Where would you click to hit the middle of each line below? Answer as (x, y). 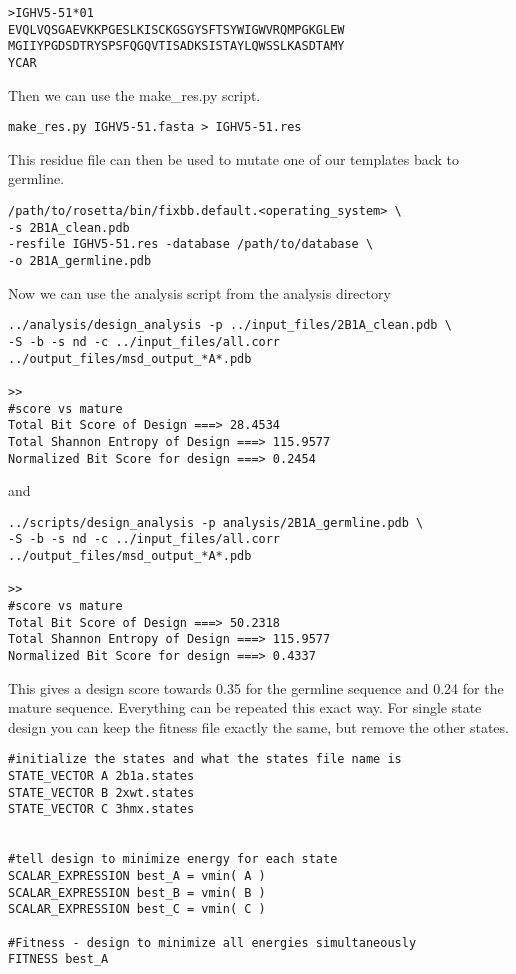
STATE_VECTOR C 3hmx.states (101, 809)
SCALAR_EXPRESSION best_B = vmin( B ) (137, 892)
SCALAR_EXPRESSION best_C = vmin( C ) (137, 909)
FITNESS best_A (58, 959)
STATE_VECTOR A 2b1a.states (101, 776)
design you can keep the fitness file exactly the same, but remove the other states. (258, 726)
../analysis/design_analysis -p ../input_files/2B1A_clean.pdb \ (230, 325)
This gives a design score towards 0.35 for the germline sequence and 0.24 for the (256, 687)
